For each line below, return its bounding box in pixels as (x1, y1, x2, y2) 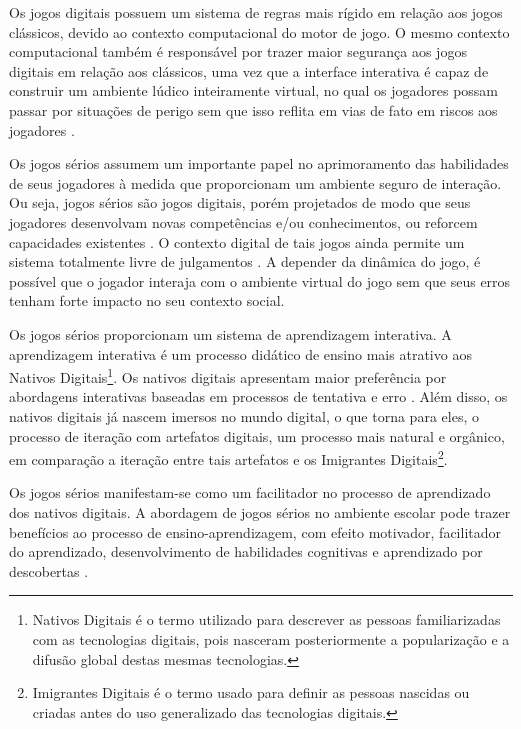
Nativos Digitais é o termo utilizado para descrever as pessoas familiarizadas (32, 609, 501, 630)
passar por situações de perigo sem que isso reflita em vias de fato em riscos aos (9, 99, 498, 120)
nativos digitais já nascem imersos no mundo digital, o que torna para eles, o (9, 405, 479, 426)
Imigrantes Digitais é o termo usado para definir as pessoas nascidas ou (32, 682, 470, 703)
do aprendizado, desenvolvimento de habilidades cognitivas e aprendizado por (9, 541, 483, 562)
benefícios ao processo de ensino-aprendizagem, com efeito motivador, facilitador (9, 521, 501, 542)
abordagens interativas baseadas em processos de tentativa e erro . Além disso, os (9, 386, 508, 407)
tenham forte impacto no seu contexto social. (9, 290, 285, 311)
